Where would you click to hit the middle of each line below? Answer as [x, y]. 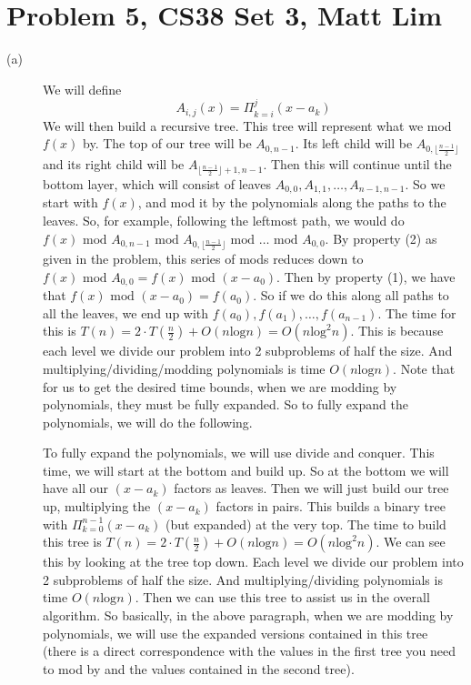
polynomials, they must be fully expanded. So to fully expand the [225, 404]
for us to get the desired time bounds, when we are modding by [220, 386]
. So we [425, 184]
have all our [75, 488]
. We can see [411, 542]
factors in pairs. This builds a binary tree [331, 506]
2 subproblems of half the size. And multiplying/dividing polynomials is [243, 579]
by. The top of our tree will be [167, 143]
